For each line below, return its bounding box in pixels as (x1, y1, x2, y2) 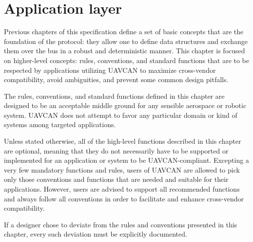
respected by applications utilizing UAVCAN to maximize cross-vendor (4, 65, 216, 75)
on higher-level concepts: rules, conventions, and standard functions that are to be (4, 55, 250, 65)
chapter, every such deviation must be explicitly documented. (4, 229, 187, 239)
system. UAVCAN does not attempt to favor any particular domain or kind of (4, 110, 237, 120)
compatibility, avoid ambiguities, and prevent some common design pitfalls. (4, 74, 229, 85)
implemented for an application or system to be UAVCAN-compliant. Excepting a (4, 155, 249, 165)
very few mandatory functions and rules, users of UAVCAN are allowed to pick (4, 164, 240, 175)
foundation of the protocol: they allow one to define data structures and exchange (4, 36, 248, 46)
